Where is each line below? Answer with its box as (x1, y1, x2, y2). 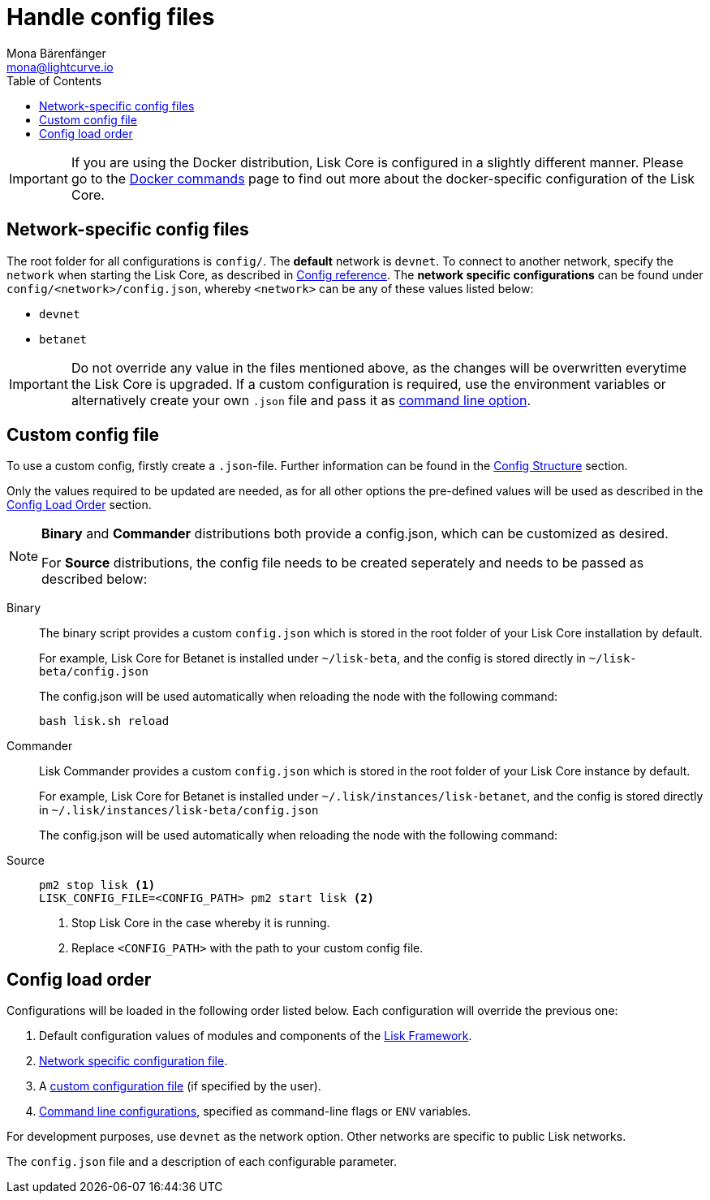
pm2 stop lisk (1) (39, 878, 156, 892)
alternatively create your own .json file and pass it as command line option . (71, 391, 531, 408)
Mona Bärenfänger (6, 45, 106, 60)
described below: (41, 571, 148, 588)
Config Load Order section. (6, 498, 152, 512)
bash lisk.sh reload (39, 714, 170, 728)
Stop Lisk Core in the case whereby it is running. (71, 916, 330, 930)
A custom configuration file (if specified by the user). (39, 1079, 321, 1094)
